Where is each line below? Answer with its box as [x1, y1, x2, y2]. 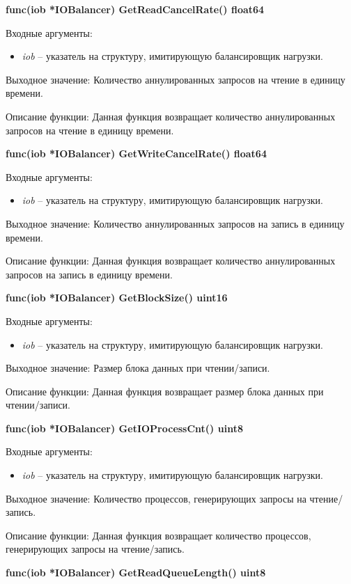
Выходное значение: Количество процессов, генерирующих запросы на [6, 491, 306, 505]
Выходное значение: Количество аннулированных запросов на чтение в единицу [6, 72, 345, 86]
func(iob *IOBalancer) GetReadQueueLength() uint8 [6, 565, 266, 580]
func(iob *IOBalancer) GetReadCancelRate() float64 [6, 2, 265, 16]
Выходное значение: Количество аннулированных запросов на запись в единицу [6, 216, 345, 230]
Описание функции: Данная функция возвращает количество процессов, [6, 528, 311, 542]
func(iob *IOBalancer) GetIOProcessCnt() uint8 [6, 420, 243, 435]
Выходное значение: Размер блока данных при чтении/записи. [6, 361, 270, 375]
